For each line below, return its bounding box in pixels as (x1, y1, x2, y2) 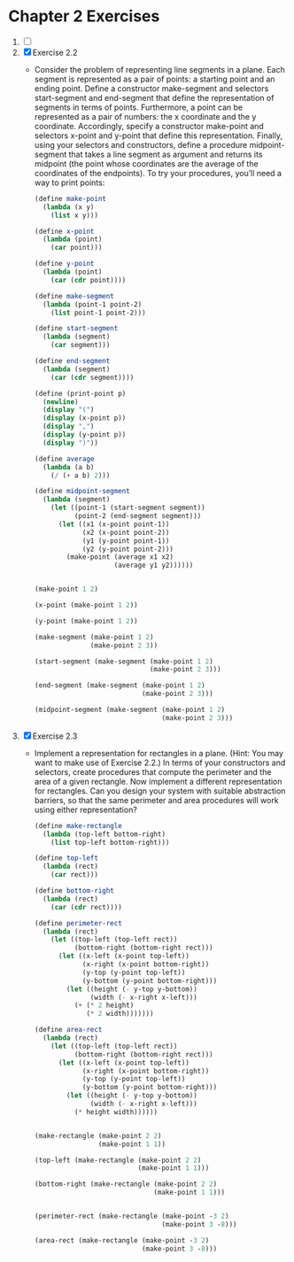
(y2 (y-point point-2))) (81, 545, 174, 554)
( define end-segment (34, 357, 111, 366)
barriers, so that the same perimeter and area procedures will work (34, 794, 280, 805)
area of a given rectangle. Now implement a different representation (34, 776, 282, 786)
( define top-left (34, 854, 99, 863)
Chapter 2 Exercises (8, 6, 160, 27)
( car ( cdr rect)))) (50, 902, 123, 911)
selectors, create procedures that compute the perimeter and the (34, 766, 272, 777)
